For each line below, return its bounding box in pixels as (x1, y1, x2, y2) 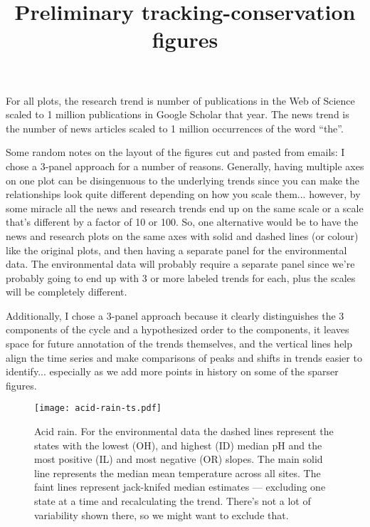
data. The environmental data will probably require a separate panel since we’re (6, 256, 355, 271)
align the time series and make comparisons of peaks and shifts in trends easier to (6, 350, 362, 365)
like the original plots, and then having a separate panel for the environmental (6, 242, 347, 257)
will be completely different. (6, 284, 127, 299)
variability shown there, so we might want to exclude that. (34, 507, 289, 522)
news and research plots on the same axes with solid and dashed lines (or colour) (6, 228, 359, 243)
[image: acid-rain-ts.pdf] (34, 403, 162, 414)
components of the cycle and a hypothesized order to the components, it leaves (6, 322, 349, 337)
